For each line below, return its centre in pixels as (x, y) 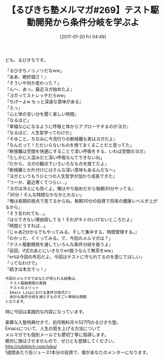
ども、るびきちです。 (27, 60)
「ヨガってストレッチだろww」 (37, 95)
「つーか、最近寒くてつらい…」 (37, 182)
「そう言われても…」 (26, 213)
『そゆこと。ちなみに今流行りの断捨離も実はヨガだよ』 (61, 139)
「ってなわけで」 (22, 263)
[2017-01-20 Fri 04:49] (83, 36)
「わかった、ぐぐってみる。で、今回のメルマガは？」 (59, 238)
